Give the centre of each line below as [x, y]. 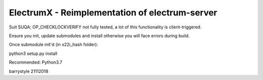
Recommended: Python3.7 [36, 62]
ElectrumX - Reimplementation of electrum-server [113, 13]
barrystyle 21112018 [29, 71]
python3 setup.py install [33, 53]
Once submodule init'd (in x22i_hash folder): [54, 45]
